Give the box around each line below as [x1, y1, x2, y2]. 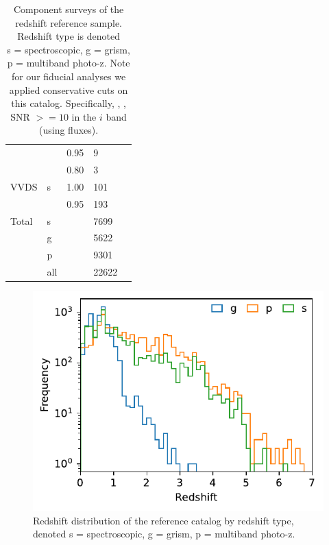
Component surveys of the [13, 2, 124, 16]
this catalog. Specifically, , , [11, 96, 126, 110]
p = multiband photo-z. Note [7, 56, 130, 70]
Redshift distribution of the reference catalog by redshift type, [33, 513, 294, 527]
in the [71, 109, 97, 123]
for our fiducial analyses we [11, 69, 126, 83]
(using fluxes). [39, 123, 99, 137]
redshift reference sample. [15, 15, 122, 29]
